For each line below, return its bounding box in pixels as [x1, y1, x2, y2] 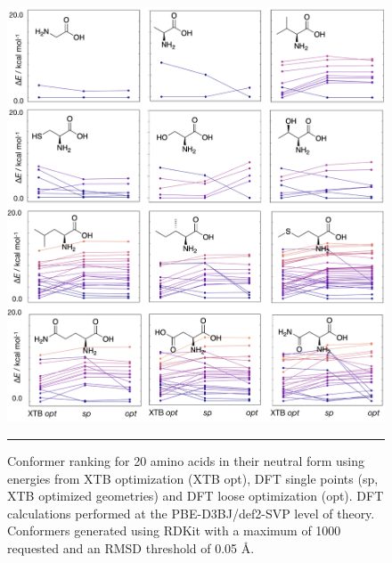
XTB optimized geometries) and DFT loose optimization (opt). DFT [7, 486, 384, 505]
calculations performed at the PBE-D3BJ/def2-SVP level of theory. [7, 503, 375, 522]
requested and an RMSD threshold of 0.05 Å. [7, 538, 255, 557]
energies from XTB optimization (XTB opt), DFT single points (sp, [7, 469, 379, 487]
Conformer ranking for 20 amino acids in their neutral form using [7, 451, 365, 469]
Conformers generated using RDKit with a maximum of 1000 [7, 521, 341, 540]
